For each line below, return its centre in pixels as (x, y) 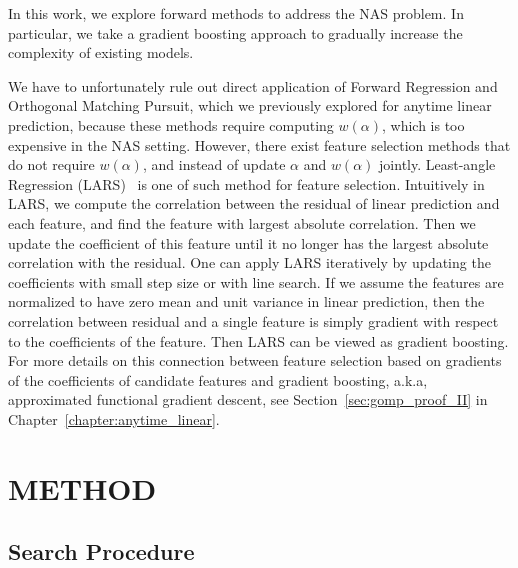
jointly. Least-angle (437, 164)
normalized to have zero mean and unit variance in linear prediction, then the (246, 301)
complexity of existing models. (101, 52)
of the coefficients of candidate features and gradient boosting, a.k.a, (218, 379)
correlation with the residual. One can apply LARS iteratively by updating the (249, 262)
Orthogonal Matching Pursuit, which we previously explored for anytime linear (250, 105)
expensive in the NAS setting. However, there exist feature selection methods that (259, 144)
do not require (51, 164)
